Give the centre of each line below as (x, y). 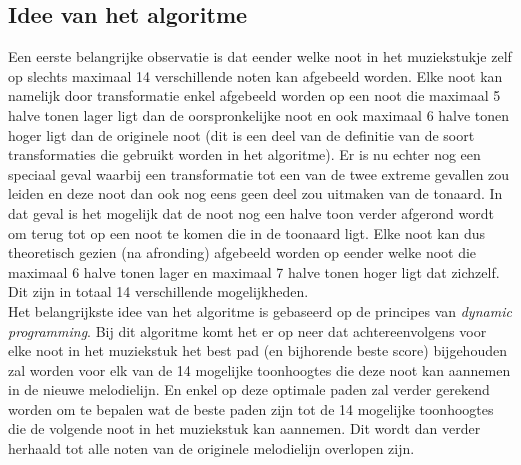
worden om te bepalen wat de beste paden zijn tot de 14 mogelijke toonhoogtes (251, 408)
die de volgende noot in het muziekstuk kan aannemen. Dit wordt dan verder (244, 428)
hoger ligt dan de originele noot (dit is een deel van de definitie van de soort (241, 134)
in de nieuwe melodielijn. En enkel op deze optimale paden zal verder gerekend (249, 389)
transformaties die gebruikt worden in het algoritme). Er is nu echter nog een (244, 154)
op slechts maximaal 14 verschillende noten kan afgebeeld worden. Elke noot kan (255, 75)
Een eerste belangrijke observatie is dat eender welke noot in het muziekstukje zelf (260, 56)
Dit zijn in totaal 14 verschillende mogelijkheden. (158, 291)
